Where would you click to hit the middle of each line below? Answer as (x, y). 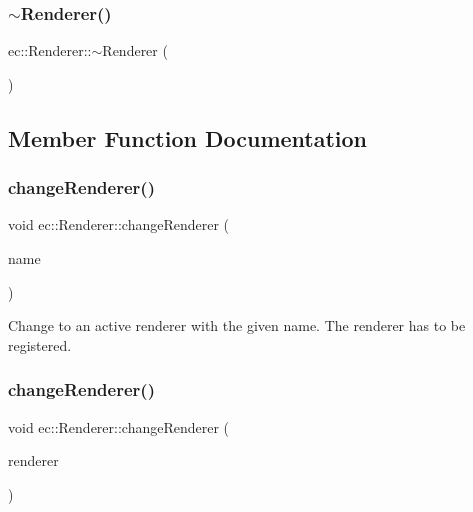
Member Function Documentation (188, 137)
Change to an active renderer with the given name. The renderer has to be (237, 325)
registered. (40, 344)
